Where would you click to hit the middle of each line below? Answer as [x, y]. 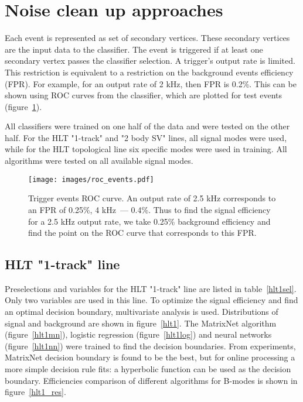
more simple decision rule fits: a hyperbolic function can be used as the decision [148, 369]
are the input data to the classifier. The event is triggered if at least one [134, 49]
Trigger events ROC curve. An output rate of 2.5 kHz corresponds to [152, 198]
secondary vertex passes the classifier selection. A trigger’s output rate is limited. [150, 61]
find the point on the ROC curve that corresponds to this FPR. [142, 233]
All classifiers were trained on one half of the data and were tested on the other [147, 126]
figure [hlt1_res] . [35, 392]
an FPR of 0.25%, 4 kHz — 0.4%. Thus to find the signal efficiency [149, 209]
